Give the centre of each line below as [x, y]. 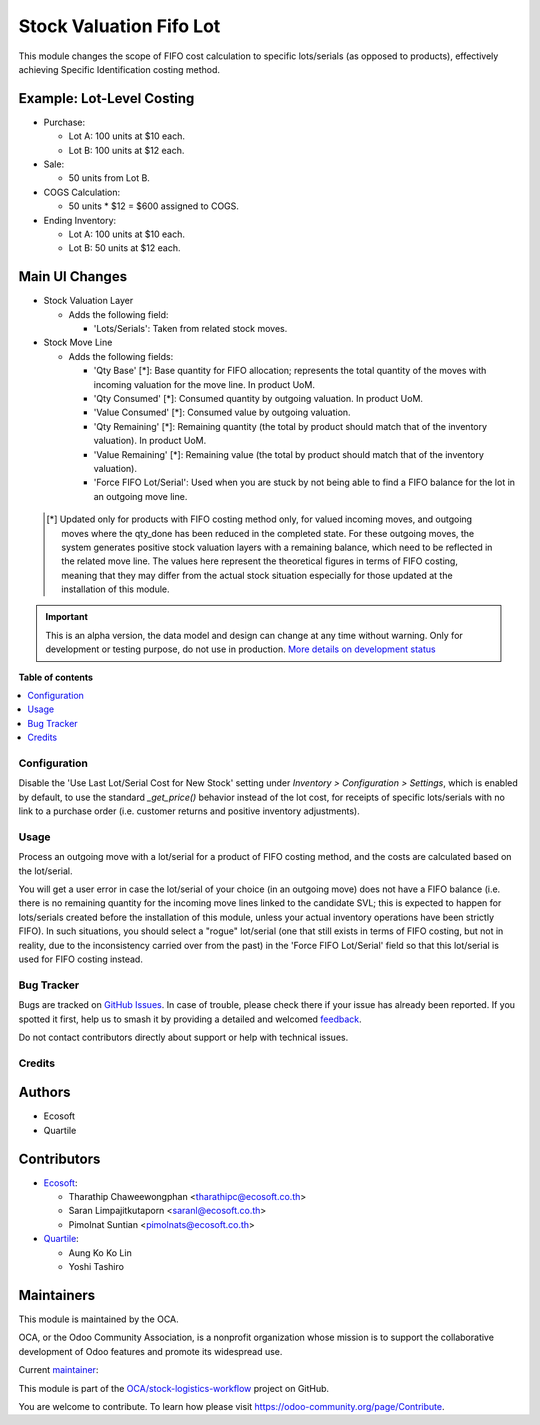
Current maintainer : [58, 1370]
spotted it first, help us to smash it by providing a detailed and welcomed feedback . [190, 1019]
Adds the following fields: [121, 356]
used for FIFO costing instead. [81, 959]
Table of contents [56, 677]
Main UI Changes [73, 276]
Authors [44, 1092]
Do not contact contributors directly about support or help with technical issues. [183, 1037]
